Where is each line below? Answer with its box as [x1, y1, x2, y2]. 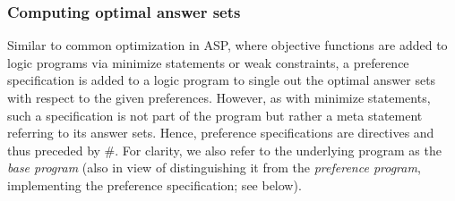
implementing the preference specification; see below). [7, 175, 302, 194]
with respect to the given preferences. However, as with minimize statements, [7, 88, 431, 106]
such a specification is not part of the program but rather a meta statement [7, 105, 423, 124]
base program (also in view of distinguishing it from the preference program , [7, 158, 421, 177]
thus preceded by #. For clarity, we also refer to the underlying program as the [7, 140, 442, 159]
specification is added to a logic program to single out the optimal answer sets [7, 71, 436, 89]
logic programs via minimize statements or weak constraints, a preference [7, 53, 409, 71]
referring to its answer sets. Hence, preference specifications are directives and [7, 123, 434, 142]
